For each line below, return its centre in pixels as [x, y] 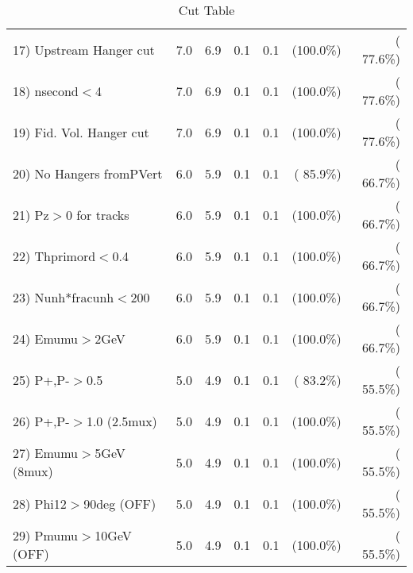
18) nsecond [46, 90]
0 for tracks [97, 214]
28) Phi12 [40, 503]
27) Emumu [46, 453]
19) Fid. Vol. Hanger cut [81, 132]
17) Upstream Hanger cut [84, 49]
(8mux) [33, 471]
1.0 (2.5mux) [122, 421]
